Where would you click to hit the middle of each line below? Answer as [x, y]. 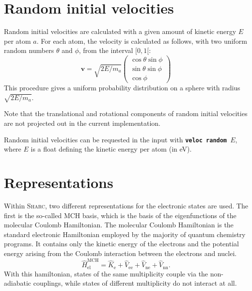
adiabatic [18, 283]
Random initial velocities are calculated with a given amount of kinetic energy [120, 31]
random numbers [29, 50]
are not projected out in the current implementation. [82, 123]
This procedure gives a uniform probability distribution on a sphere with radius [122, 88]
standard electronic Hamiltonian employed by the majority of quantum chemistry [125, 234]
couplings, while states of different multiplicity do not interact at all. [135, 283]
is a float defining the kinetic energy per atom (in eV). [111, 149]
